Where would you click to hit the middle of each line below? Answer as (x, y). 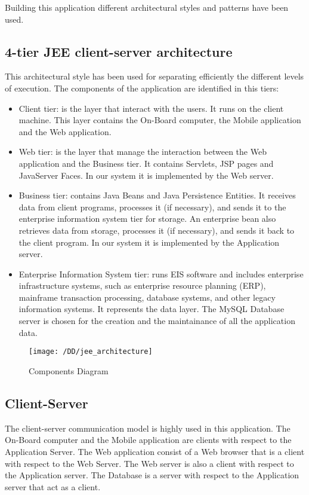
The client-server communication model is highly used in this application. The (148, 428)
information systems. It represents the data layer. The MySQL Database (152, 309)
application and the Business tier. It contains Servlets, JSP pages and (146, 163)
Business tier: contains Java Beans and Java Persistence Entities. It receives (157, 195)
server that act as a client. (53, 486)
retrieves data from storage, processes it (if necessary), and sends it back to (157, 230)
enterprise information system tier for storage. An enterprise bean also (147, 219)
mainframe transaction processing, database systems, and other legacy (147, 297)
